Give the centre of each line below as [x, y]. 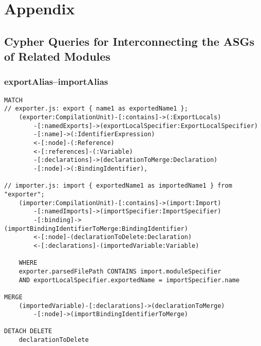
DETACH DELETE [28, 331]
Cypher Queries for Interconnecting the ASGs [129, 41]
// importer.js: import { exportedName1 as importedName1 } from [118, 186]
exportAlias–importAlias [56, 81]
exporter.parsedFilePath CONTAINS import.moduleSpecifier [120, 271]
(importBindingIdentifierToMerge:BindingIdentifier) [96, 229]
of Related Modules [57, 56]
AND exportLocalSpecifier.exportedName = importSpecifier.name [129, 280]
